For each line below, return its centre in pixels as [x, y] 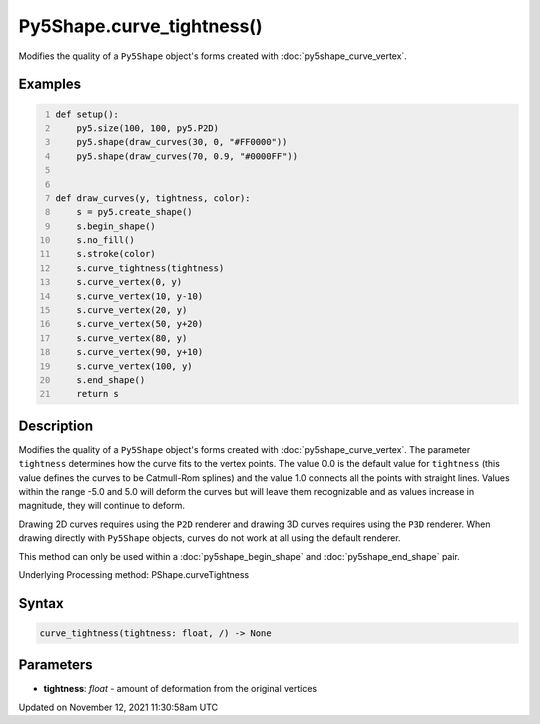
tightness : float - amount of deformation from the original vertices [180, 689]
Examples [50, 84]
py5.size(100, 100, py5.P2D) [148, 128]
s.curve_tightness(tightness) [150, 268]
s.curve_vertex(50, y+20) [140, 324]
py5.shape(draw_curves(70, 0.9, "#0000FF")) [187, 156]
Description [56, 425]
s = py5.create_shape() [135, 212]
